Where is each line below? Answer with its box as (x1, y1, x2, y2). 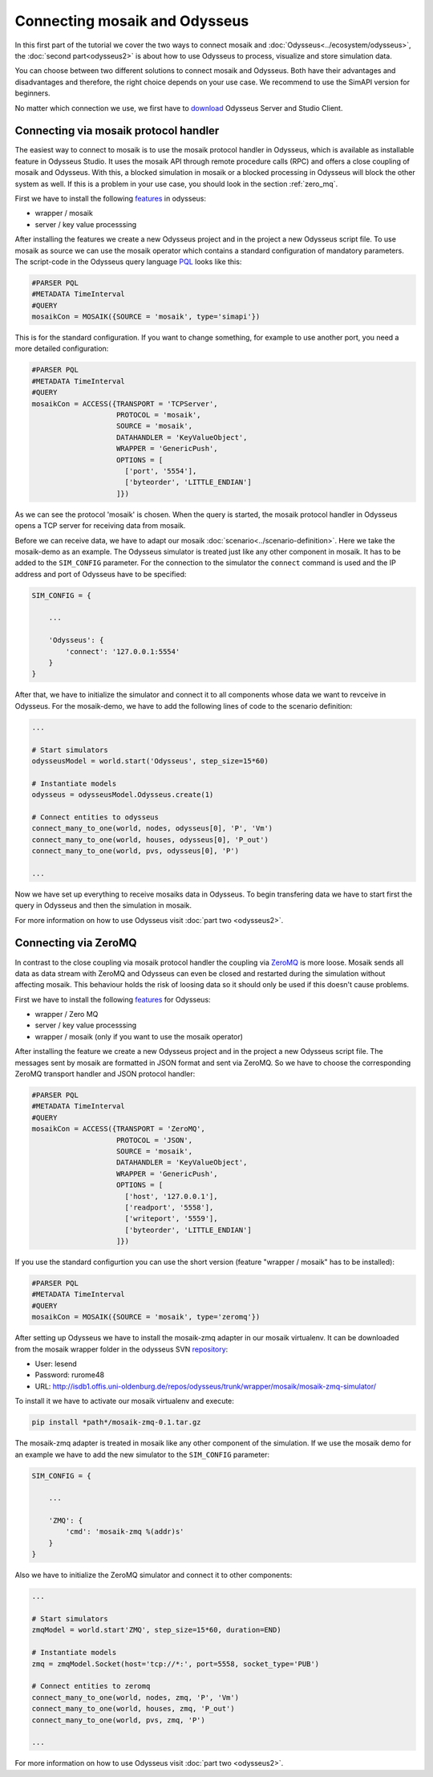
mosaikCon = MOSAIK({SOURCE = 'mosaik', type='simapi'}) (31, 312, 261, 321)
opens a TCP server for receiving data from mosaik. (14, 521, 186, 531)
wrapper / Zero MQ (34, 1010, 99, 1019)
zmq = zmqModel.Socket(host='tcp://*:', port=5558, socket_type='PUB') (31, 1659, 320, 1669)
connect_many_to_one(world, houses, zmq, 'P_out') (31, 1704, 236, 1714)
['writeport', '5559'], (124, 1214, 218, 1223)
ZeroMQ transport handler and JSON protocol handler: (14, 1069, 196, 1079)
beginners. (14, 88, 51, 98)
